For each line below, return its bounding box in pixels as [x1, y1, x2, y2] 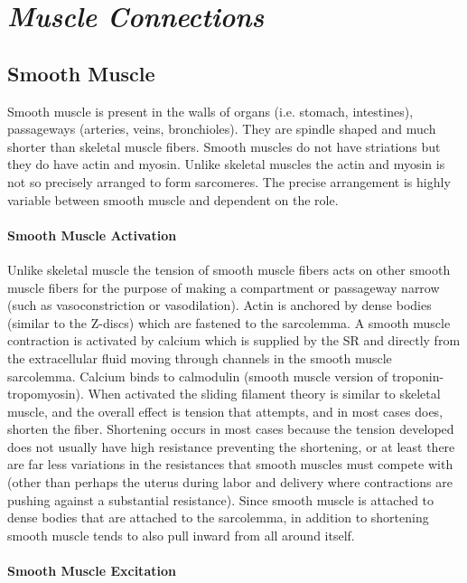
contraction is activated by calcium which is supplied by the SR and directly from [7, 331, 461, 350]
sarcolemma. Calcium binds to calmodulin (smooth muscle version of [7, 366, 388, 385]
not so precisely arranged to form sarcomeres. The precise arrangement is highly [7, 172, 451, 191]
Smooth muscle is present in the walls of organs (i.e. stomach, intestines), [7, 101, 414, 120]
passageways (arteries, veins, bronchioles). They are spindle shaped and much [7, 119, 436, 138]
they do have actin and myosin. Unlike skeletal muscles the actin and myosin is [7, 155, 445, 174]
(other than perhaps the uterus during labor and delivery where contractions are [7, 473, 453, 492]
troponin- [391, 366, 444, 385]
